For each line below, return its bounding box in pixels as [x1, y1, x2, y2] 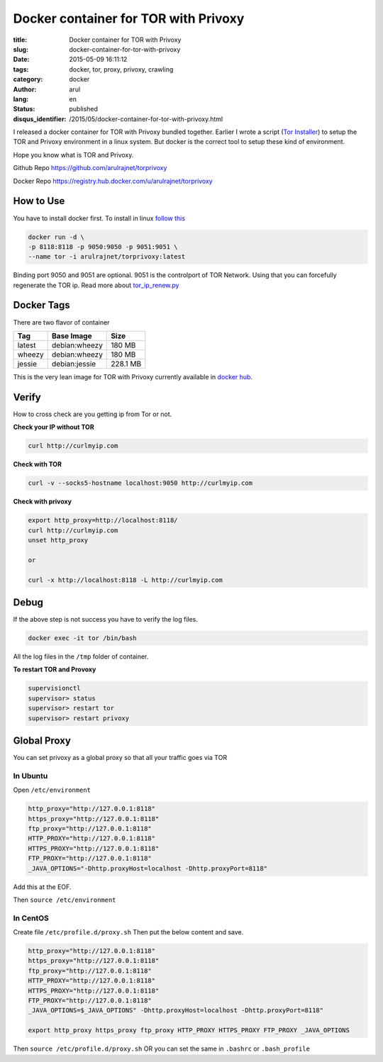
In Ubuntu [13, 771, 48, 781]
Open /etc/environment [13, 786, 91, 794]
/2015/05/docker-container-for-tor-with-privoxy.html [69, 114, 223, 123]
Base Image [52, 330, 92, 340]
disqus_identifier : [13, 114, 67, 123]
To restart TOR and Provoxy [13, 665, 96, 673]
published [69, 105, 99, 113]
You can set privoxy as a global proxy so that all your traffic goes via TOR [13, 754, 227, 762]
